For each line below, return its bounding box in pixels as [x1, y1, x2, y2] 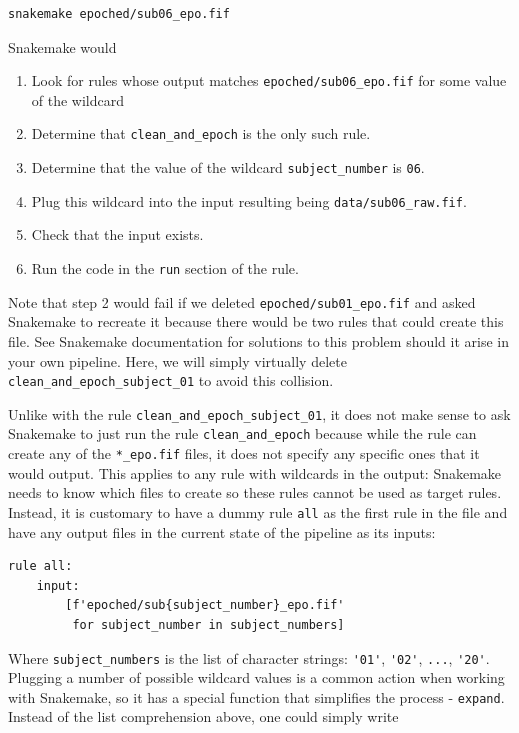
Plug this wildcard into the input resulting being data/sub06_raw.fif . [31, 190, 467, 211]
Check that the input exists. [31, 224, 204, 245]
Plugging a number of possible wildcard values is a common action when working [8, 667, 505, 688]
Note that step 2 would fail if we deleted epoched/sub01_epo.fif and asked [8, 291, 476, 312]
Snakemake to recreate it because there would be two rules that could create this [8, 311, 504, 332]
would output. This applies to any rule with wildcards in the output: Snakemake [8, 462, 502, 483]
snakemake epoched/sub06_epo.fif [8, 7, 230, 21]
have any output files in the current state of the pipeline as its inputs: [8, 521, 436, 542]
